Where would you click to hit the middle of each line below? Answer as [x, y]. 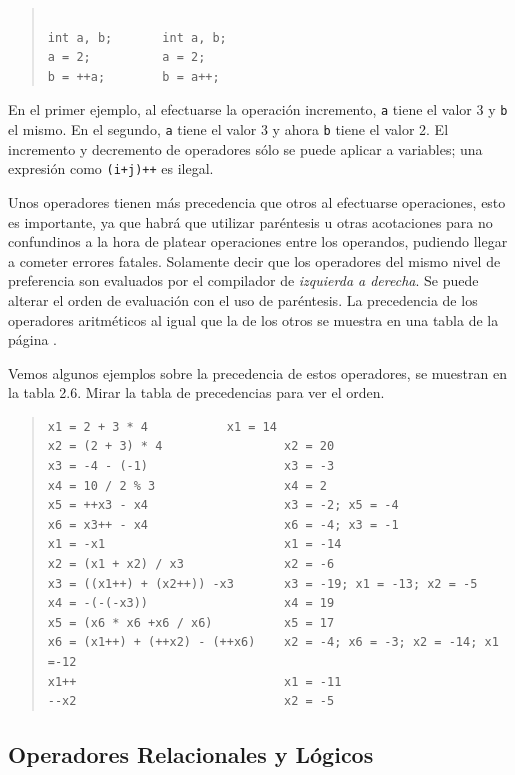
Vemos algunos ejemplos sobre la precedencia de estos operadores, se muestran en [257, 372]
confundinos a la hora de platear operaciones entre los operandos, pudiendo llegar [258, 241]
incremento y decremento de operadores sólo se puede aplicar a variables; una [245, 148]
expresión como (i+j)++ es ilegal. [111, 168]
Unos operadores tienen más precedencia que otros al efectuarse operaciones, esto [257, 201]
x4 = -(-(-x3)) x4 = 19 [191, 603]
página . [33, 339]
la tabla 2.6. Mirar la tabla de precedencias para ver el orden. [196, 392]
